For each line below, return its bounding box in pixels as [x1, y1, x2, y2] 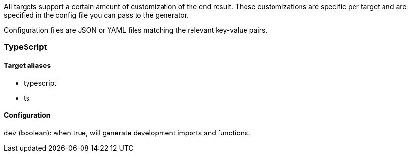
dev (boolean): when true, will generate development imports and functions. [4, 128, 250, 137]
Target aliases [4, 61, 51, 69]
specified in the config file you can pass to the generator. [4, 11, 189, 19]
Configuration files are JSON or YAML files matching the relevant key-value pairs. [4, 26, 268, 34]
